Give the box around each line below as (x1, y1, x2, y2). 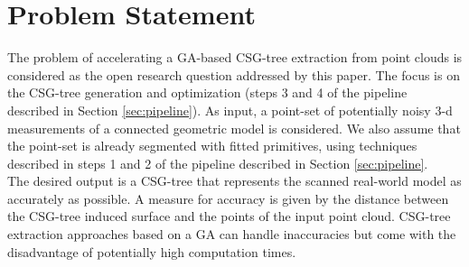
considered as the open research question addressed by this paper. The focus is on (7, 65, 460, 84)
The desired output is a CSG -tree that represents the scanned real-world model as (7, 171, 462, 190)
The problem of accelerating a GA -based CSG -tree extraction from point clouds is (7, 48, 463, 67)
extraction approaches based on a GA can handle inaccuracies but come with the (7, 225, 456, 244)
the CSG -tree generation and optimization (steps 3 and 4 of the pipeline (7, 83, 408, 102)
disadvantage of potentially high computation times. (7, 242, 296, 261)
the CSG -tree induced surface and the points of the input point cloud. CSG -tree (7, 207, 451, 226)
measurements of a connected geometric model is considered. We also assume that (7, 118, 461, 137)
